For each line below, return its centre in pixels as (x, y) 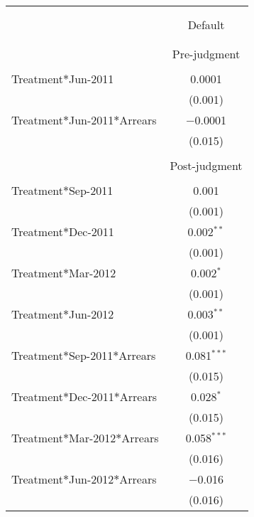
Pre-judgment (206, 54)
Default (206, 25)
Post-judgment (206, 165)
